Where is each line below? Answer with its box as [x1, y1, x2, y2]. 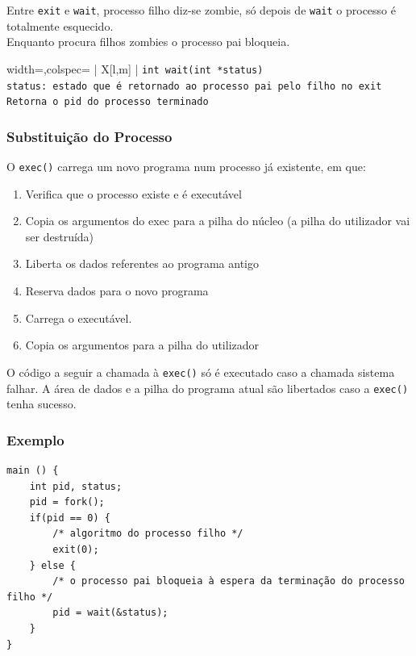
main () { [6, 464, 59, 476]
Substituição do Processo [6, 126, 173, 146]
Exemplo [6, 429, 64, 449]
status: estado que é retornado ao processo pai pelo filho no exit [6, 80, 382, 92]
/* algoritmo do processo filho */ [52, 528, 243, 540]
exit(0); [52, 543, 99, 555]
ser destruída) [25, 228, 94, 244]
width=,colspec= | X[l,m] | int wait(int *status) [6, 60, 264, 77]
